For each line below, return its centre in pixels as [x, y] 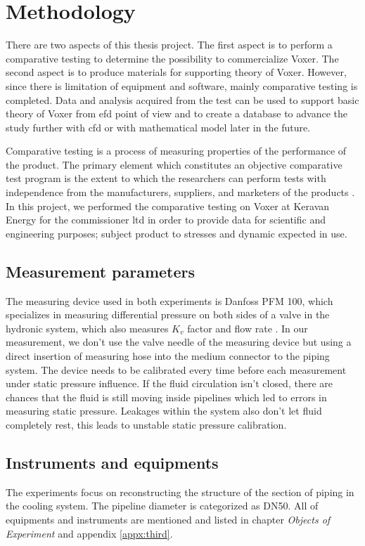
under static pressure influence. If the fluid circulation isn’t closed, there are [169, 383]
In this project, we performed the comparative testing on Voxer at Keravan [168, 206]
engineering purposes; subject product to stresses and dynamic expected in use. [177, 233]
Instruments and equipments [112, 462]
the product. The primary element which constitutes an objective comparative [174, 164]
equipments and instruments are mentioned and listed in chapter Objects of [168, 519]
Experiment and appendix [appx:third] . [89, 533]
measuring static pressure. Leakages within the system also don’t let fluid [164, 411]
